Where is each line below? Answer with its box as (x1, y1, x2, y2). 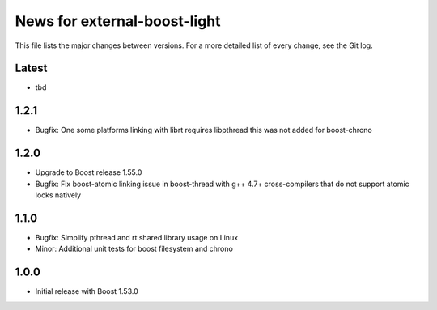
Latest (15, 62, 48, 75)
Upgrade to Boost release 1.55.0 (35, 168, 142, 177)
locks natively (35, 190, 81, 200)
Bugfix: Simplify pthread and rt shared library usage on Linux (35, 232, 239, 242)
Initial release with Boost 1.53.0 (35, 287, 138, 296)
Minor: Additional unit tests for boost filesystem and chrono (35, 244, 234, 254)
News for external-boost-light (15, 12, 222, 30)
